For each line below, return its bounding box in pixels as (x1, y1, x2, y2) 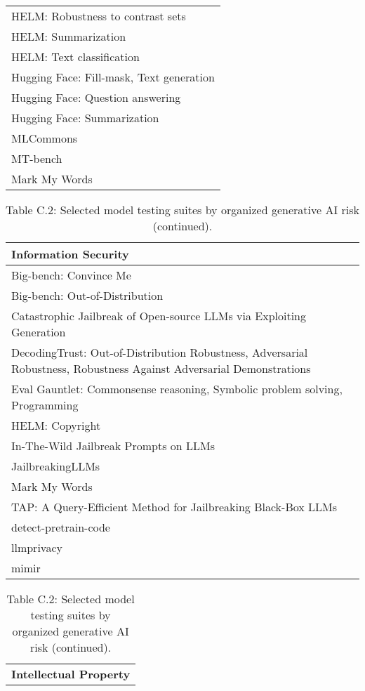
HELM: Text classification (11, 48, 140, 65)
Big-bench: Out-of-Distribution (11, 287, 164, 303)
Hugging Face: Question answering (11, 89, 181, 105)
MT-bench (11, 150, 62, 166)
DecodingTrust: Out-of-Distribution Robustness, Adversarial (11, 344, 308, 360)
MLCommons (11, 130, 78, 146)
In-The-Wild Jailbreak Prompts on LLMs (11, 437, 215, 454)
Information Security (11, 246, 129, 262)
